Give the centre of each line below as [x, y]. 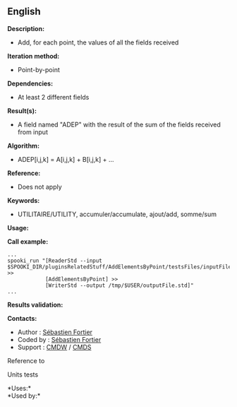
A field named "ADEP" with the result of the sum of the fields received [119, 124]
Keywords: [24, 200]
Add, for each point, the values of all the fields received [98, 42]
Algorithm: [24, 146]
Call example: [28, 241]
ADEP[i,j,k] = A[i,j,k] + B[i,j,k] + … [66, 159]
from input [32, 132]
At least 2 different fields [53, 97]
